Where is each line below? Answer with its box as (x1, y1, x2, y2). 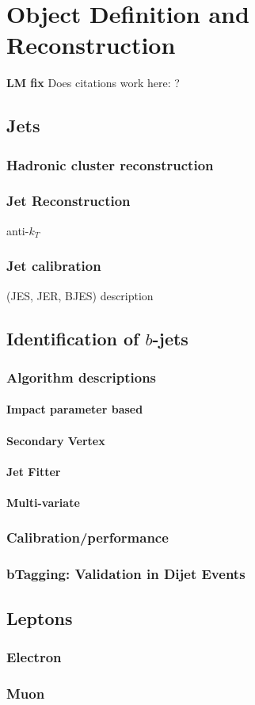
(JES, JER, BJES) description (6, 287, 154, 303)
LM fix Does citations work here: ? (6, 74, 180, 91)
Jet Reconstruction (6, 191, 131, 211)
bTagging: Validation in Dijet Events (6, 564, 245, 584)
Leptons (6, 605, 73, 630)
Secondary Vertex (6, 432, 105, 448)
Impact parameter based (6, 401, 143, 417)
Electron (6, 646, 62, 666)
